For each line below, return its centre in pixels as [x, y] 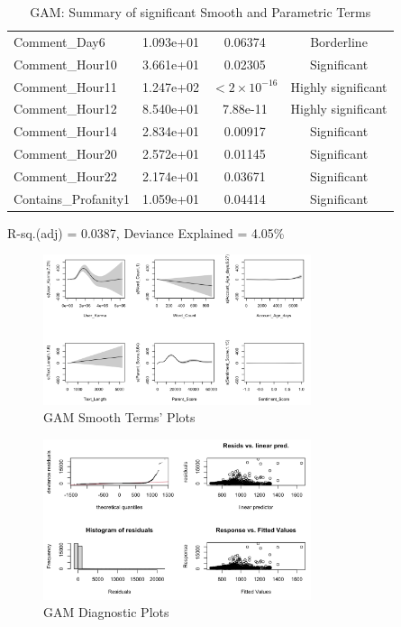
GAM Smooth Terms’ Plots [119, 417]
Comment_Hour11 [65, 86]
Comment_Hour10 [65, 64]
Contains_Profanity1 [72, 198]
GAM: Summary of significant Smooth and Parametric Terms [200, 12]
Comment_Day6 [59, 41]
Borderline [339, 41]
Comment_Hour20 [65, 154]
